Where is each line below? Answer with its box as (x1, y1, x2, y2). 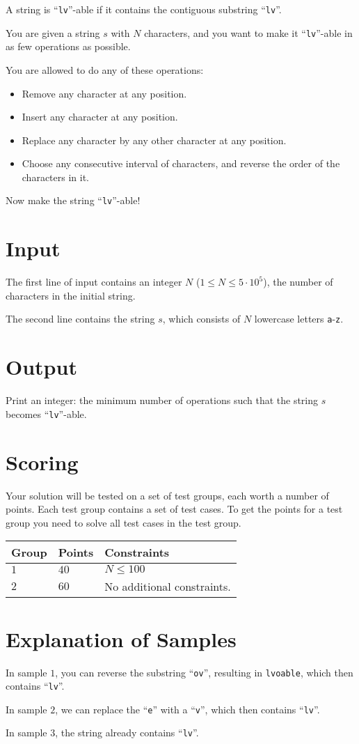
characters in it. (22, 169, 90, 184)
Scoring (6, 447, 79, 476)
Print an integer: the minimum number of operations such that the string (6, 393, 319, 408)
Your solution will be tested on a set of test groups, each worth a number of (6, 488, 329, 502)
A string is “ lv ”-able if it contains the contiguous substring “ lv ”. (6, 2, 282, 16)
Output (6, 352, 77, 381)
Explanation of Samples (6, 624, 237, 653)
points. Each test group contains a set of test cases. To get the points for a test (6, 502, 343, 516)
